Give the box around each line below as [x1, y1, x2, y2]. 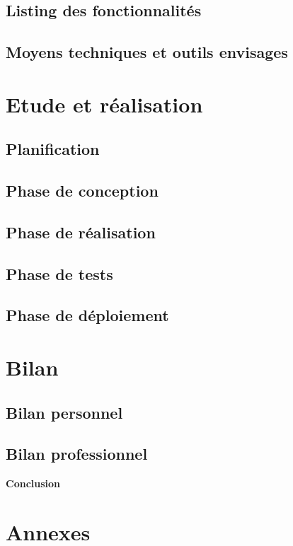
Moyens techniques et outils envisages [6, 41, 288, 63]
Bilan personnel [6, 401, 123, 423]
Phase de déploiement [6, 304, 169, 326]
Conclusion [6, 476, 61, 491]
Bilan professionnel [6, 443, 148, 465]
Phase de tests [6, 262, 113, 284]
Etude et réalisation [6, 89, 203, 118]
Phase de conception [6, 180, 159, 202]
